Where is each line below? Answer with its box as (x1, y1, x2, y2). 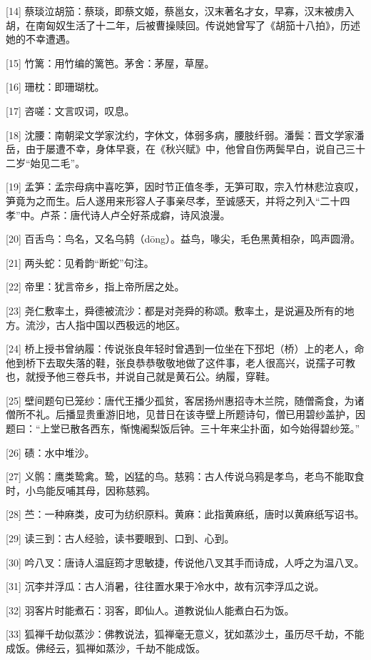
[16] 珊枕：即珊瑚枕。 (6, 79, 105, 94)
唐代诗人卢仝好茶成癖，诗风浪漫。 (70, 207, 230, 222)
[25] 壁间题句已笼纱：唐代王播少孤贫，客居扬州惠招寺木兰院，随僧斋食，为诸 (6, 392, 365, 407)
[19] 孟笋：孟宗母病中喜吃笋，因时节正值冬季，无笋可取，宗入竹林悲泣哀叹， (6, 179, 365, 194)
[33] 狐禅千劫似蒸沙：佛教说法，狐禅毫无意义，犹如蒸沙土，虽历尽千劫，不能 (6, 626, 365, 641)
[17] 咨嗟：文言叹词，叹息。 (6, 103, 135, 118)
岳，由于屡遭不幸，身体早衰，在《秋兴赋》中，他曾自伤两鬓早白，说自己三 (6, 141, 355, 156)
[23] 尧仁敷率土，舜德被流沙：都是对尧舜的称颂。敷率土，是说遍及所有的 (6, 303, 345, 318)
